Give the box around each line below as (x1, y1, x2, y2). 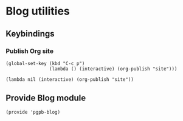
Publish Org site (5, 47, 54, 55)
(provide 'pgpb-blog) (5, 109, 61, 115)
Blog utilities (5, 4, 71, 18)
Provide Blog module (5, 93, 86, 103)
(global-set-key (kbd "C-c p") (5, 60, 85, 66)
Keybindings (5, 29, 55, 39)
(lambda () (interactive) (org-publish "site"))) (49, 66, 178, 72)
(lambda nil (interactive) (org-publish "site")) (5, 76, 134, 83)
